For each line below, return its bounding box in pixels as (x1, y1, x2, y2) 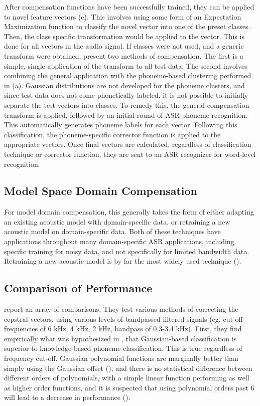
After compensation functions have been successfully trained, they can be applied (4, 2, 254, 12)
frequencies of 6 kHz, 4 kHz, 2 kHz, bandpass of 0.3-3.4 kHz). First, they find (4, 323, 242, 334)
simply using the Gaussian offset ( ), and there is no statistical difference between (4, 362, 252, 373)
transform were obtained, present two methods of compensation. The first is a (4, 50, 243, 61)
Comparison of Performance (4, 280, 153, 296)
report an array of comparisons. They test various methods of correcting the (4, 304, 238, 314)
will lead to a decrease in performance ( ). (4, 392, 131, 402)
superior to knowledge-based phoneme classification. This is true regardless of (4, 343, 242, 353)
